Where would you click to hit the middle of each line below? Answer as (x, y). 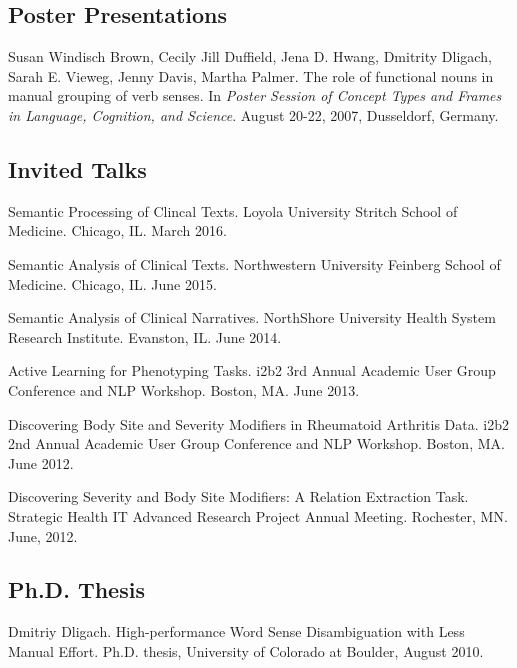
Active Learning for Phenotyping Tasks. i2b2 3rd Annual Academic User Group (252, 370)
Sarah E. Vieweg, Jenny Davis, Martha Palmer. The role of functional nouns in (251, 75)
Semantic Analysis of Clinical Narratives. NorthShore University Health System (252, 317)
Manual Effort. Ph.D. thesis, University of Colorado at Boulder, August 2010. (246, 650)
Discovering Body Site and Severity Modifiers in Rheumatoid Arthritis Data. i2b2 (258, 423)
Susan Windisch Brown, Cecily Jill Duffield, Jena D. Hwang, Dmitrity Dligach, (250, 56)
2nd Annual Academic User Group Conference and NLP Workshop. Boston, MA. (256, 443)
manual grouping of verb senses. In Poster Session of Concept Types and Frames (255, 95)
